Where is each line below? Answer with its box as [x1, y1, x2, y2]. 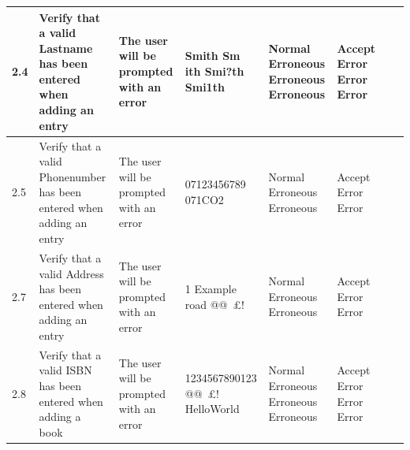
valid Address [39, 265, 104, 281]
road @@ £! [184, 296, 244, 312]
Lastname [39, 39, 93, 56]
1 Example [184, 281, 237, 297]
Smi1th [184, 78, 225, 95]
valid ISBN [39, 362, 92, 378]
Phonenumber [39, 168, 106, 184]
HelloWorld [184, 400, 240, 417]
